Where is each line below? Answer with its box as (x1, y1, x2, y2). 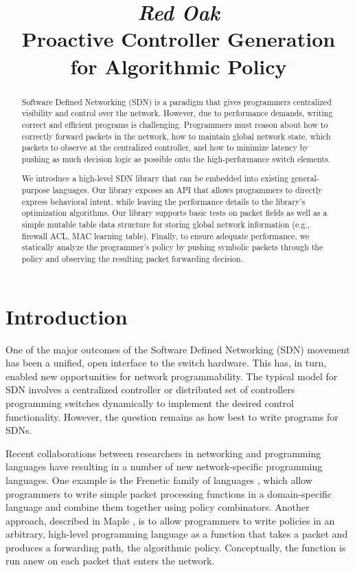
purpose (21, 184, 50, 196)
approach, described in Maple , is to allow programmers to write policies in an (5, 513, 335, 527)
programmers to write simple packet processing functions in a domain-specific (5, 486, 332, 500)
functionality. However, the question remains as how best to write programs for (5, 409, 339, 423)
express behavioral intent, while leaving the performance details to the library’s (21, 195, 306, 207)
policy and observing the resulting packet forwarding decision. (21, 252, 243, 264)
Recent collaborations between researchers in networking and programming (5, 445, 321, 460)
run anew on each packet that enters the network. (5, 553, 215, 568)
